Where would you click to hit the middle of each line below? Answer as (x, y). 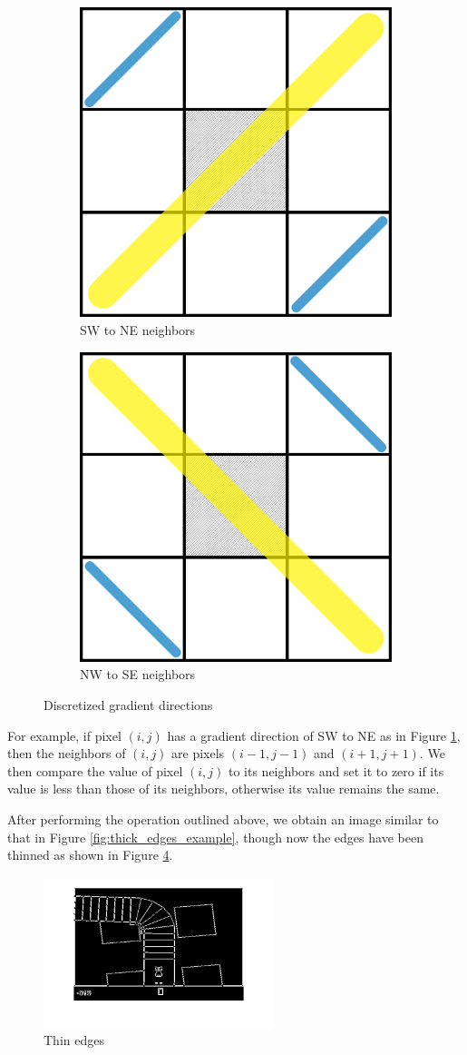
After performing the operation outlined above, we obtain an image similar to (223, 818)
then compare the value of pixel (95, 770)
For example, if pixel (64, 735)
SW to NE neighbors (138, 329)
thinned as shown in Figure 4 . (90, 855)
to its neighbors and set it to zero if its (336, 770)
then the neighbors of (67, 753)
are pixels (198, 753)
